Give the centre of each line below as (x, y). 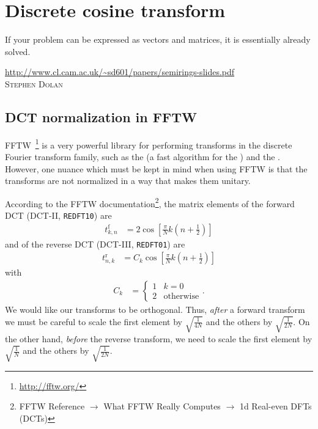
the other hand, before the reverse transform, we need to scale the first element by (159, 338)
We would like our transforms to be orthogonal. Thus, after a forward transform (155, 309)
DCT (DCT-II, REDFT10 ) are (58, 215)
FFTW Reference (52, 406)
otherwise (181, 297)
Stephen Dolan (34, 83)
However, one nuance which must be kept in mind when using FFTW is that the (156, 168)
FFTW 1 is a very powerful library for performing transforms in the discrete (149, 144)
